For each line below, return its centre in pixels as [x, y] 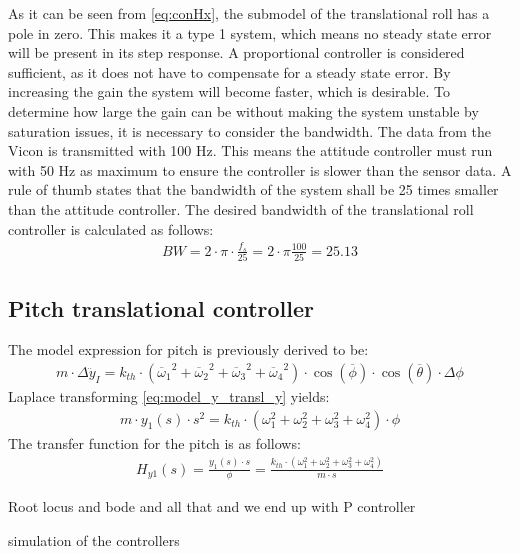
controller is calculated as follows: [111, 228]
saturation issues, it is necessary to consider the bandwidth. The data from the [249, 130]
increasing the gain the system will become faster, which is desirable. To [229, 91]
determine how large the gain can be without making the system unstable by [243, 110]
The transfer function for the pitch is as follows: [154, 442]
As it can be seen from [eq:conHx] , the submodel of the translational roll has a [249, 13]
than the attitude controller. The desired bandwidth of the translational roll [241, 208]
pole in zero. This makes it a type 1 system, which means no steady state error [250, 32]
